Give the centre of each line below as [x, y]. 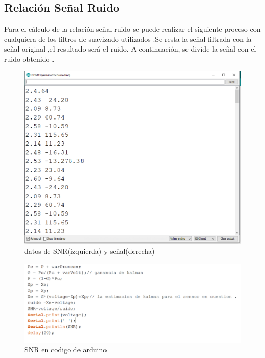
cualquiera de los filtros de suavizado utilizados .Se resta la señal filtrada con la [128, 39]
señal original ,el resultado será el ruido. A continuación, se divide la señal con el [130, 49]
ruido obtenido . [29, 58]
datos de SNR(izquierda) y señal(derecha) [90, 251]
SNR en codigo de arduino [66, 350]
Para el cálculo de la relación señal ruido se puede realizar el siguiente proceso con [132, 29]
